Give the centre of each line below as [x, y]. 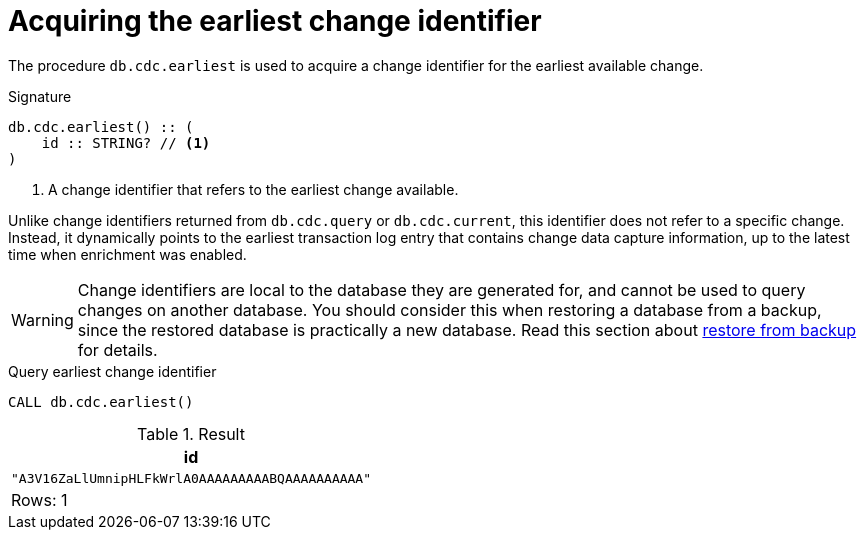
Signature [40, 96]
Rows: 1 [39, 499]
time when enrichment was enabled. [127, 254]
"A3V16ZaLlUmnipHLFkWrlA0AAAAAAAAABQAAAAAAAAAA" [191, 478]
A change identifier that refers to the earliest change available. [253, 189]
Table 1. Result [191, 433]
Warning [42, 319]
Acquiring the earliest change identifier [275, 21]
